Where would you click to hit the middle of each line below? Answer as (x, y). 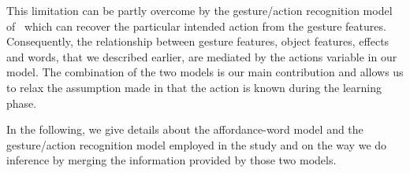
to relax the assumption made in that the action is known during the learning (194, 87)
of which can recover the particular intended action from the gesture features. (196, 26)
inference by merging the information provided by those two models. (171, 160)
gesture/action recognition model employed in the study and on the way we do (197, 144)
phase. (22, 103)
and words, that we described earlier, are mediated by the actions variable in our (202, 56)
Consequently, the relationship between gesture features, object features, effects (198, 41)
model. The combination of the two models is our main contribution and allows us (205, 72)
